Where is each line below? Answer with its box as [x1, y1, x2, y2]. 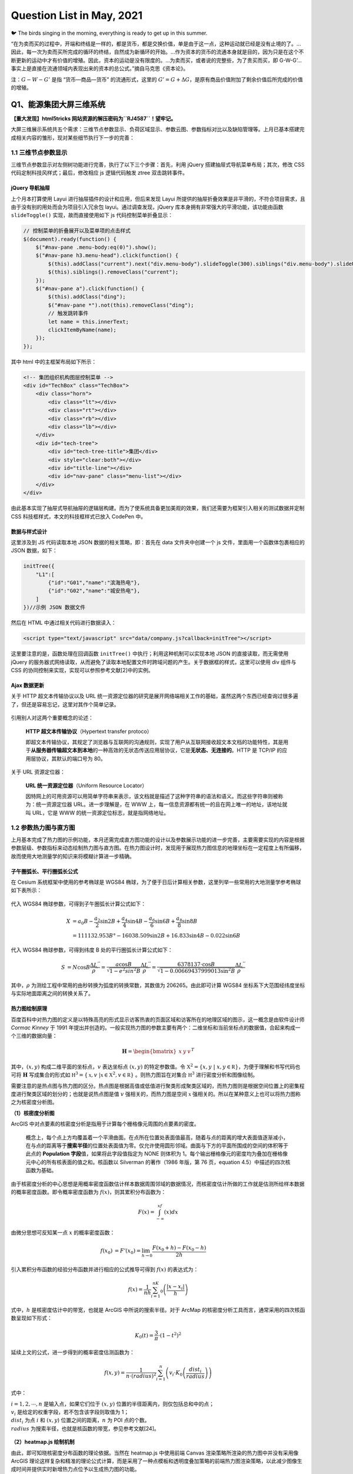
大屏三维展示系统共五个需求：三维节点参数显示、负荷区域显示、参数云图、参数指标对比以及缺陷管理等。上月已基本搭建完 [11, 126, 305, 133]
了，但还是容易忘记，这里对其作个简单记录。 [11, 700, 119, 708]
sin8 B [182, 918, 198, 925]
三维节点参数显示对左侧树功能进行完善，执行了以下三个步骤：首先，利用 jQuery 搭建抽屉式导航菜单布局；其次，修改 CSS [11, 161, 305, 168]
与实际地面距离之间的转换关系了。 [11, 990, 94, 997]
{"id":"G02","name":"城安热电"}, [48, 587, 141, 594]
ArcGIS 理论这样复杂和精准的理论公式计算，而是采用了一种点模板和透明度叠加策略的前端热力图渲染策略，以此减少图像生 [11, 1457, 302, 1465]
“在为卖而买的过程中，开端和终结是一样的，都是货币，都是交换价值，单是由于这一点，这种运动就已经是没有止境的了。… [11, 40, 301, 47]
